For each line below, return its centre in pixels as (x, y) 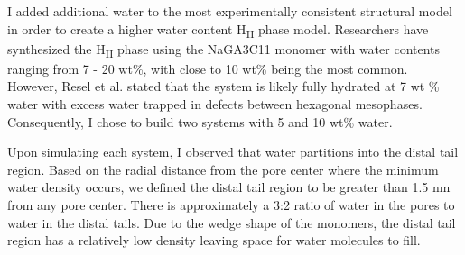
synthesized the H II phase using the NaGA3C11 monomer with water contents (224, 50)
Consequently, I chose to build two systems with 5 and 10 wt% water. (200, 121)
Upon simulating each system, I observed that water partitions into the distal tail (233, 152)
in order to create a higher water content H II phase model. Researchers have (218, 30)
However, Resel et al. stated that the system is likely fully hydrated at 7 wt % (223, 86)
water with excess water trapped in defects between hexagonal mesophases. (215, 104)
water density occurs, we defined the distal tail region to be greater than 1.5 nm (229, 187)
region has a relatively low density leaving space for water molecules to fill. (214, 240)
